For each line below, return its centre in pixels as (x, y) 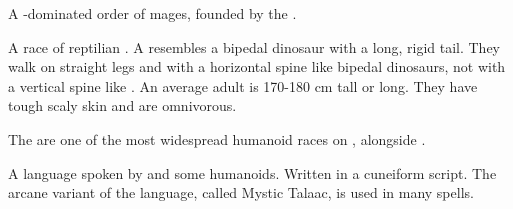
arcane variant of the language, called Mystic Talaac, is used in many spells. (241, 192)
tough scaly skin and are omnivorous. (122, 105)
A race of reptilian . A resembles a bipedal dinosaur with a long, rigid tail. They (254, 46)
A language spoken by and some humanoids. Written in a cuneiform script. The (252, 172)
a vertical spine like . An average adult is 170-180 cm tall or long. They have (243, 85)
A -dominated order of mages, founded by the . (152, 13)
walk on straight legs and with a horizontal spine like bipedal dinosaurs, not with (257, 66)
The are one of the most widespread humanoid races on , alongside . (217, 138)
